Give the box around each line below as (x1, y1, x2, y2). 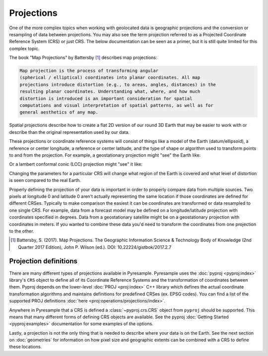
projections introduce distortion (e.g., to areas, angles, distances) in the (19, 82, 216, 87)
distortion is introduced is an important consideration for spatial (19, 96, 193, 101)
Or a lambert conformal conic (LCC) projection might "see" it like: (9, 161, 142, 167)
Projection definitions (9, 257, 78, 265)
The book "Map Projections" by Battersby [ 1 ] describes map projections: (9, 55, 157, 60)
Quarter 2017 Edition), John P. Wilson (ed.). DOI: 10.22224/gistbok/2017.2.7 (18, 244, 172, 250)
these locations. (9, 344, 42, 350)
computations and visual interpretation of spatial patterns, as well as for (19, 103, 213, 109)
